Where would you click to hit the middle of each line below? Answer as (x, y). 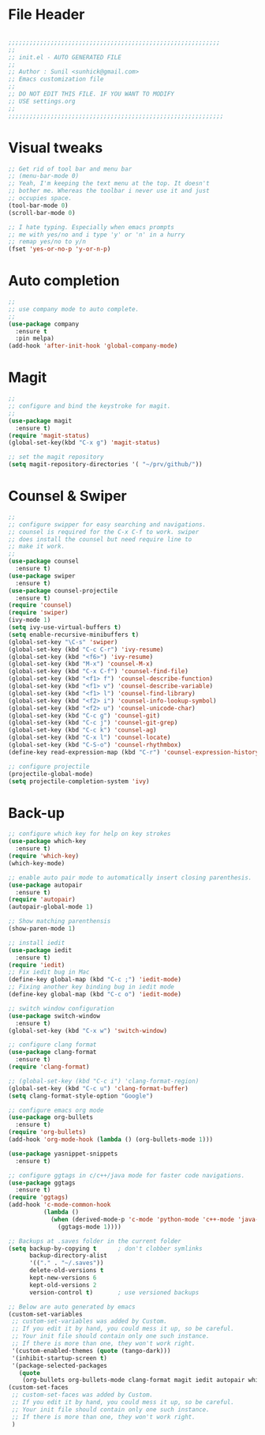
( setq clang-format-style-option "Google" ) (81, 1096)
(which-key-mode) (37, 863)
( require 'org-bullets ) (47, 1132)
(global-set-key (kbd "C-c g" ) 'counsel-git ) (84, 716)
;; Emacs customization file (56, 79)
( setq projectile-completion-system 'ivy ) (79, 781)
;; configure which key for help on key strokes (90, 834)
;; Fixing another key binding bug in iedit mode (91, 987)
